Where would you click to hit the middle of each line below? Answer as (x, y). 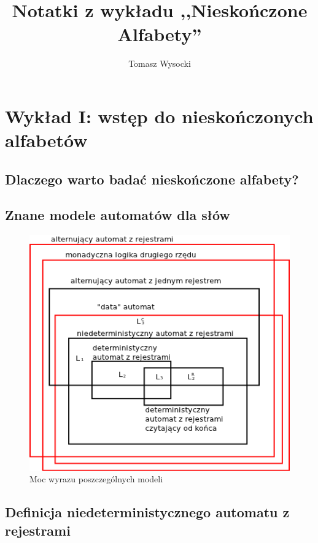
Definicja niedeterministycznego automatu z (147, 512)
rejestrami (38, 530)
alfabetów (46, 140)
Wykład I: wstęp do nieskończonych (159, 116)
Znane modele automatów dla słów (118, 215)
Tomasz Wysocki (160, 63)
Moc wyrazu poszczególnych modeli (96, 479)
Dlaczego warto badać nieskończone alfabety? (152, 179)
